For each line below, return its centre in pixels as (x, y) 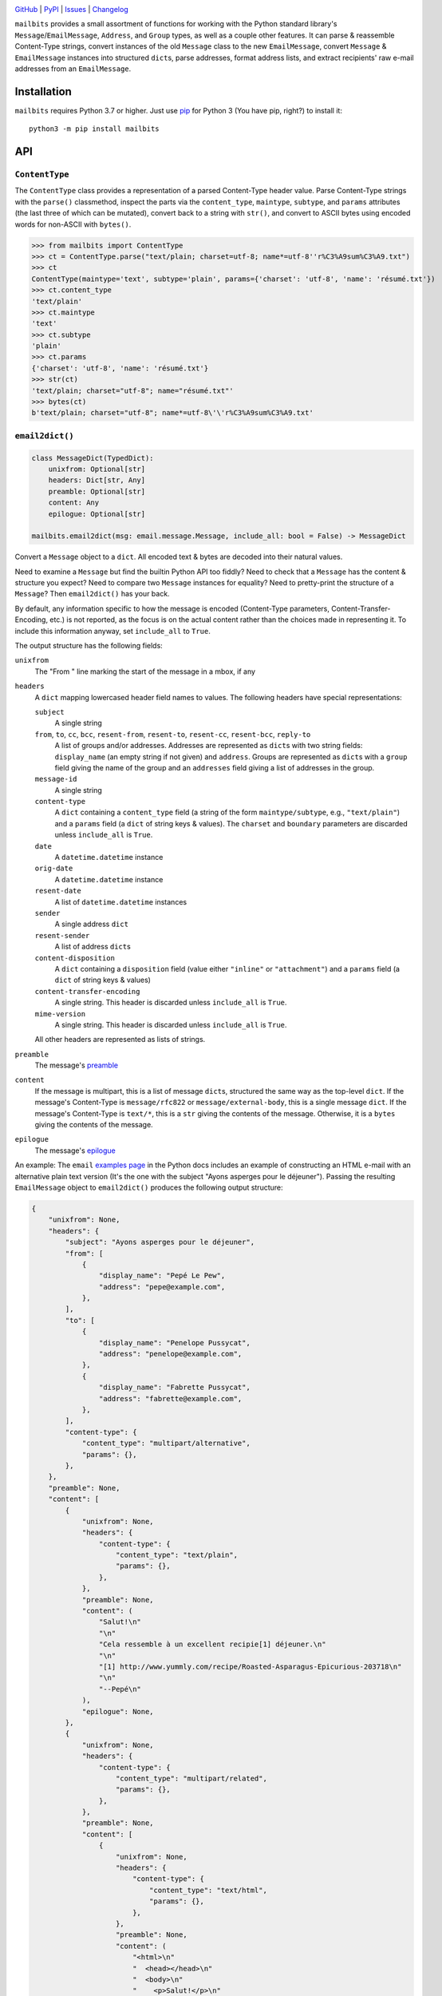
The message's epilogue (75, 1150)
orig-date (54, 869)
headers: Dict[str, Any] (97, 480)
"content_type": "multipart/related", (191, 1778)
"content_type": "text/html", (208, 1890)
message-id (56, 779)
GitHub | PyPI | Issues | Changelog (71, 9)
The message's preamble (77, 1065)
